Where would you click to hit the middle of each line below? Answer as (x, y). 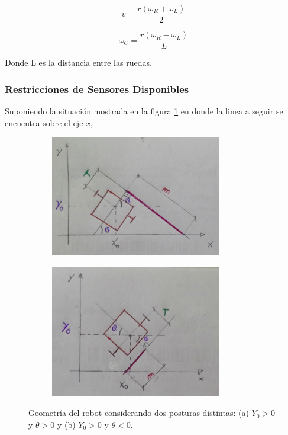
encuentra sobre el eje (44, 122)
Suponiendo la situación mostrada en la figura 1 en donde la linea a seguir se (144, 111)
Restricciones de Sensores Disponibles (97, 89)
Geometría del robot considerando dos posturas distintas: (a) (139, 413)
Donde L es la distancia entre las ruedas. (78, 63)
